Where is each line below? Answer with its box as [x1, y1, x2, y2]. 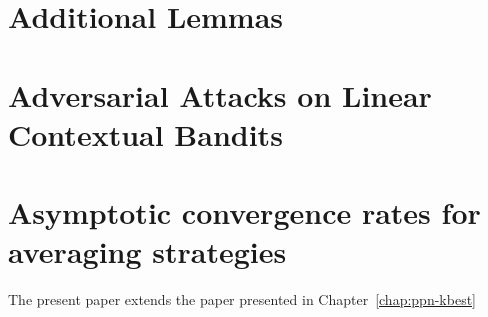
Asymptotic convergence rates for [8, 192, 481, 233]
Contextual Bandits [8, 113, 283, 154]
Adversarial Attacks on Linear [8, 74, 432, 115]
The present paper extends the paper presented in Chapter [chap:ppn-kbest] [8, 289, 476, 310]
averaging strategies [8, 231, 287, 272]
